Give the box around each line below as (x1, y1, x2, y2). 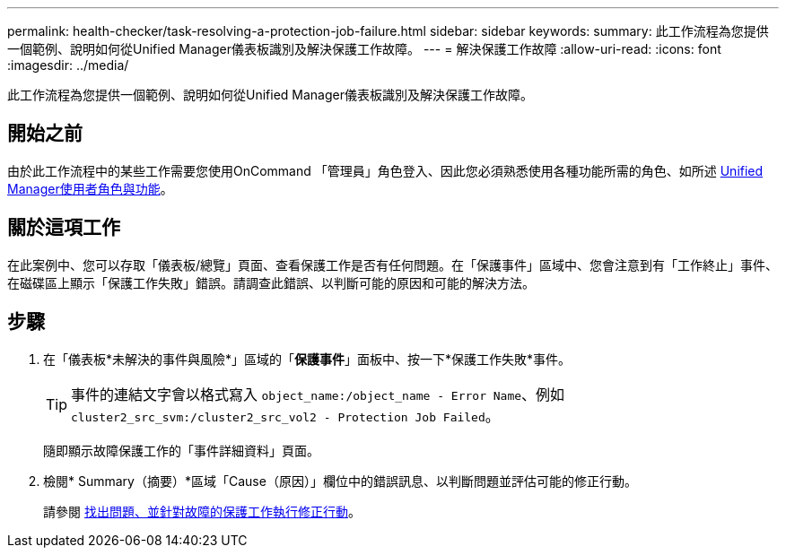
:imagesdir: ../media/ (7, 57, 129, 73)
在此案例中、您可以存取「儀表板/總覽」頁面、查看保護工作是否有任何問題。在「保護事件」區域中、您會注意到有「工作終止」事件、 (7, 256, 779, 273)
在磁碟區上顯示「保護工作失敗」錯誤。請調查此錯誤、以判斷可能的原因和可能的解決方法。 (7, 274, 535, 291)
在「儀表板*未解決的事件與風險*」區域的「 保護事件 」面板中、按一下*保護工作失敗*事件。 (43, 351, 572, 367)
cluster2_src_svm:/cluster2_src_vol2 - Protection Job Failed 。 (71, 406, 500, 425)
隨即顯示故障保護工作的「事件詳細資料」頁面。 (43, 442, 319, 458)
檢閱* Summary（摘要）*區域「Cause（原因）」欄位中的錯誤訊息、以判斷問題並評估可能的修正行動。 (43, 473, 637, 489)
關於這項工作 (7, 216, 120, 239)
